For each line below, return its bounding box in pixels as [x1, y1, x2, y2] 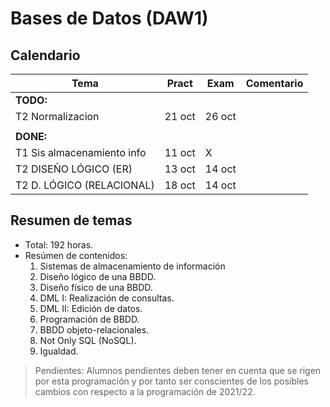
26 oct [204, 110, 237, 123]
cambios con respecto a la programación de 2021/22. [34, 385, 256, 397]
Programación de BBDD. [39, 313, 140, 325]
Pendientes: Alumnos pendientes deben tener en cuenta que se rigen [34, 364, 322, 376]
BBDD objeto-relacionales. [39, 323, 150, 336]
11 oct [164, 146, 196, 159]
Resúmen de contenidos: [24, 249, 128, 261]
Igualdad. [39, 345, 79, 357]
